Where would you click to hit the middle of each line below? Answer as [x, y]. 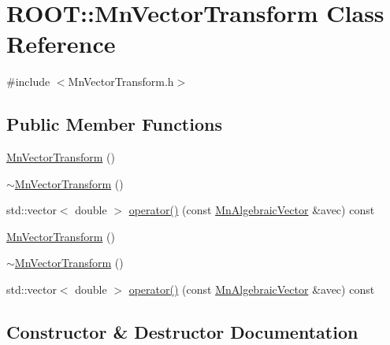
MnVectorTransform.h [121, 82]
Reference [61, 44]
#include [28, 82]
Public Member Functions [114, 124]
